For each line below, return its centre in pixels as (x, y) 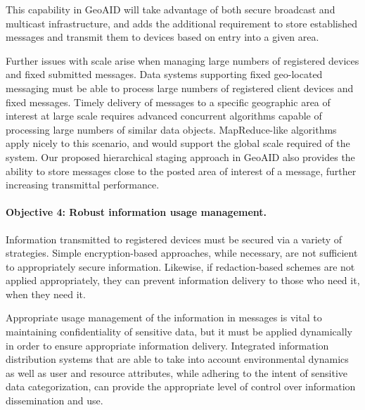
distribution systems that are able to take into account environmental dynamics (177, 359)
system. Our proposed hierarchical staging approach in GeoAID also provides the (180, 156)
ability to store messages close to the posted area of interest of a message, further (181, 171)
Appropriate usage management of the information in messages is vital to (164, 318)
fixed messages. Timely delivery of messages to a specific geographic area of (168, 102)
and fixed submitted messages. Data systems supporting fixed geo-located (164, 74)
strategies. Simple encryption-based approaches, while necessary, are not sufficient (182, 253)
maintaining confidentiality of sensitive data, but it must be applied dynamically (179, 332)
